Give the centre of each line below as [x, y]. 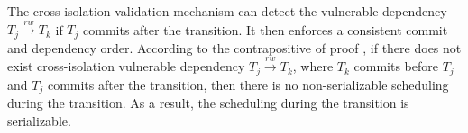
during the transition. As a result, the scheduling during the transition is [208, 103]
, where [313, 66]
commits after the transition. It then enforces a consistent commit [266, 29]
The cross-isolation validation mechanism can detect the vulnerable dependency [227, 11]
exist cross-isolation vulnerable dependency [126, 66]
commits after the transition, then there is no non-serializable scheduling [248, 84]
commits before [396, 66]
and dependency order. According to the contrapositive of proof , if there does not [234, 47]
